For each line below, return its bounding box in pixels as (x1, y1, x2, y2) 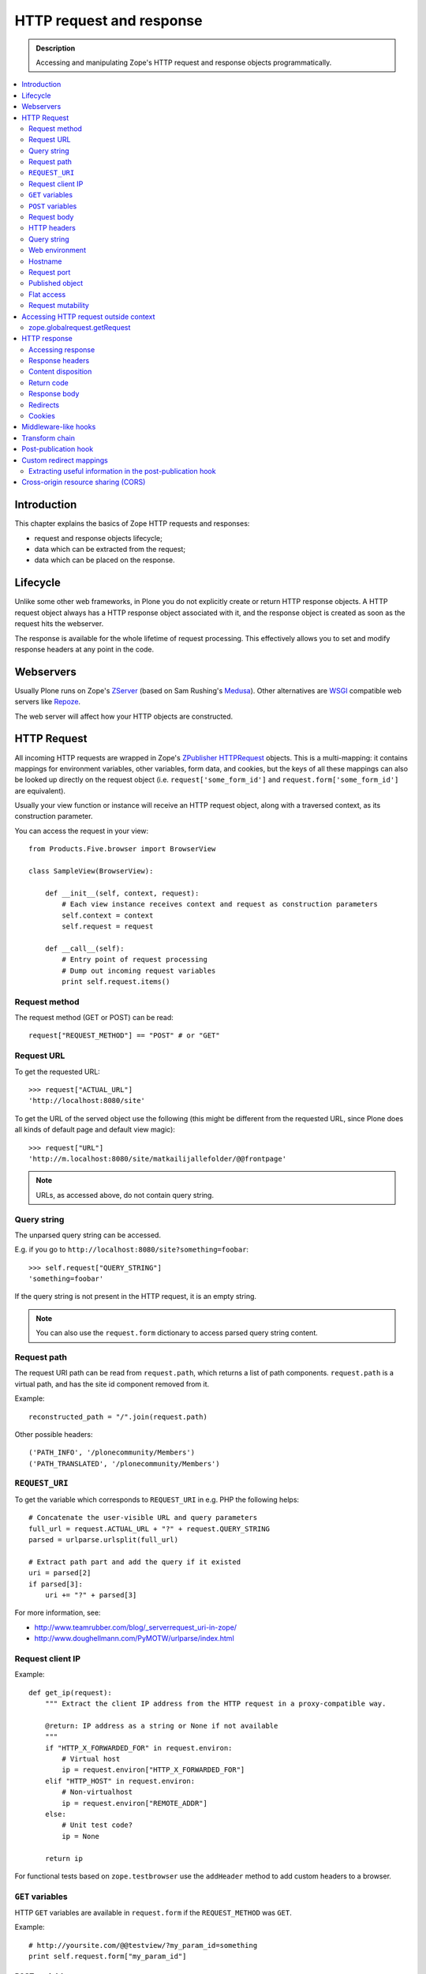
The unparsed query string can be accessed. (14, 1230, 162, 1240)
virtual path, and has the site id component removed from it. (14, 1379, 210, 1389)
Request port (28, 267, 71, 276)
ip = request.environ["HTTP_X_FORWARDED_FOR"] (62, 1766, 245, 1774)
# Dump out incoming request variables (62, 966, 216, 975)
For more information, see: (14, 1608, 101, 1618)
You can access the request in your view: (14, 826, 149, 835)
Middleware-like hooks (21, 422, 96, 432)
